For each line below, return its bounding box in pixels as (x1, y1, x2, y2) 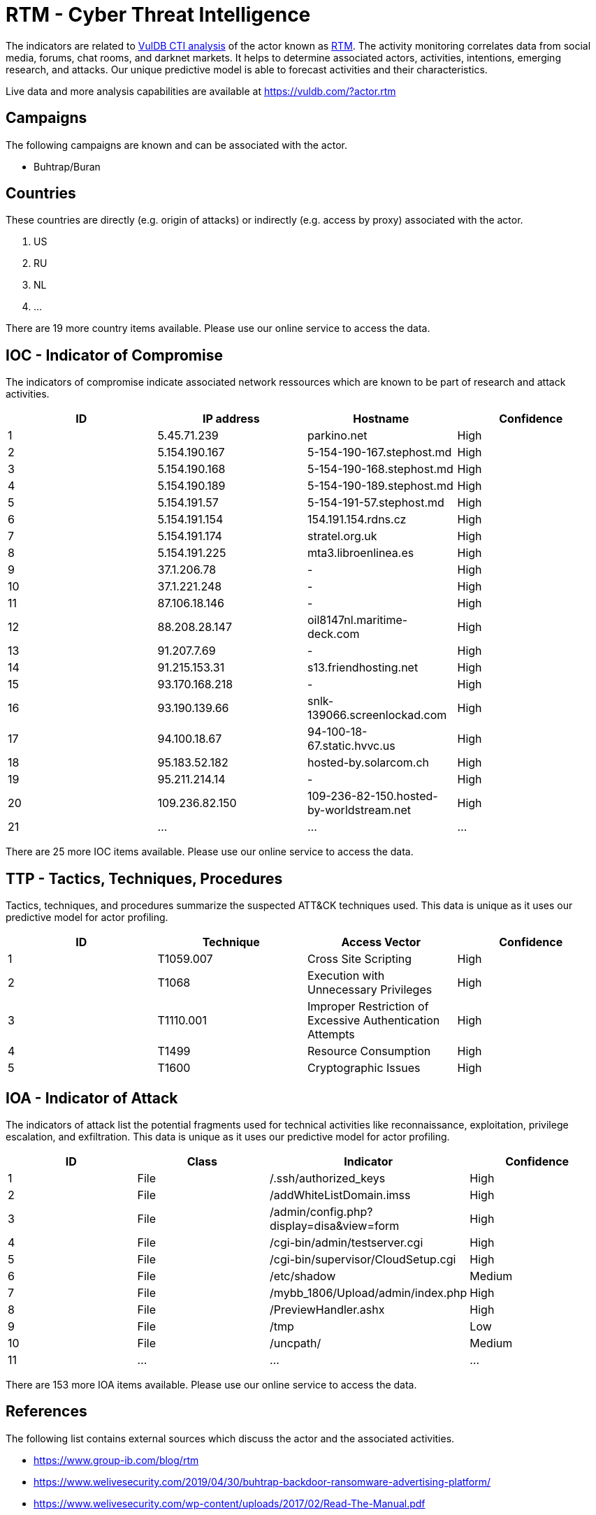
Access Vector (341, 935, 421, 950)
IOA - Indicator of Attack (6, 1089, 178, 1107)
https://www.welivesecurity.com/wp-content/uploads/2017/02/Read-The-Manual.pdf (34, 1497, 426, 1509)
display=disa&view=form (270, 1218, 400, 1233)
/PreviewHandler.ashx (270, 1302, 385, 1317)
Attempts (307, 1027, 355, 1042)
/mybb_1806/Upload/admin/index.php (270, 1285, 467, 1300)
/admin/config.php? (270, 1204, 373, 1219)
